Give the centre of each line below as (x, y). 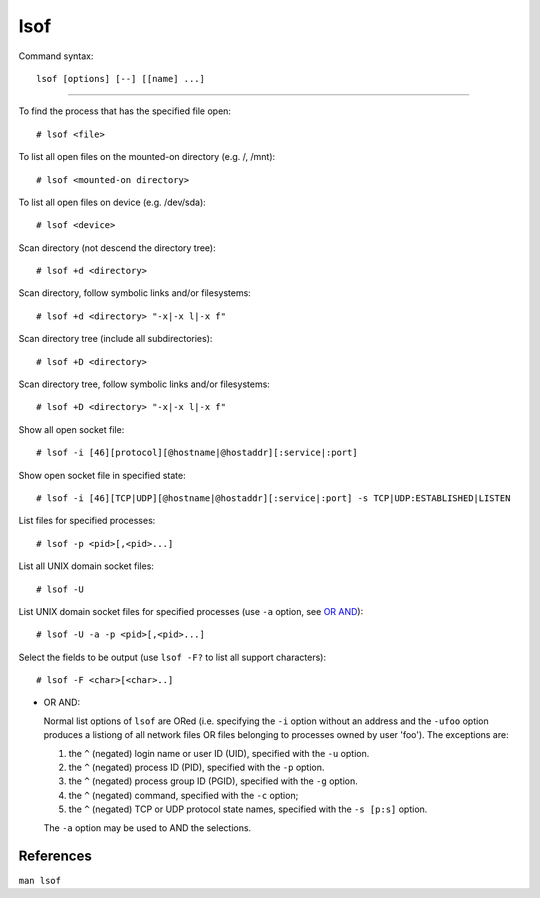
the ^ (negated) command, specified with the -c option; (183, 795)
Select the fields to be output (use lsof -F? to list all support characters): (172, 657)
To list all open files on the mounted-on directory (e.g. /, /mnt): (147, 157)
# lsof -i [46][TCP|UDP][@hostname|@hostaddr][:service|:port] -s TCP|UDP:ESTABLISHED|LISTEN (273, 498)
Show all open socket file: (71, 429)
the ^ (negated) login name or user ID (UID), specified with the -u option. (219, 753)
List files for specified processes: (87, 521)
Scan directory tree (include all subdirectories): (115, 339)
